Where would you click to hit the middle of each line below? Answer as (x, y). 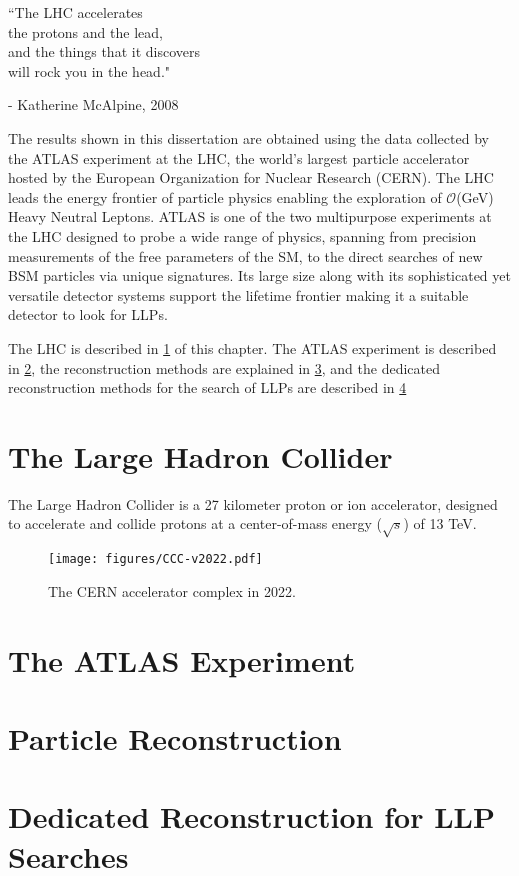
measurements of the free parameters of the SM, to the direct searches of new (245, 255)
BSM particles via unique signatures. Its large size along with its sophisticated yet (259, 275)
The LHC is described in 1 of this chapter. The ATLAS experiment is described (252, 347)
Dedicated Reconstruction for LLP (251, 816)
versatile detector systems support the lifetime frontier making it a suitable (238, 294)
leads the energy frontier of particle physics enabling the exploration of (225, 196)
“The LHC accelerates (75, 12)
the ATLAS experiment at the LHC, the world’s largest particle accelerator (239, 157)
